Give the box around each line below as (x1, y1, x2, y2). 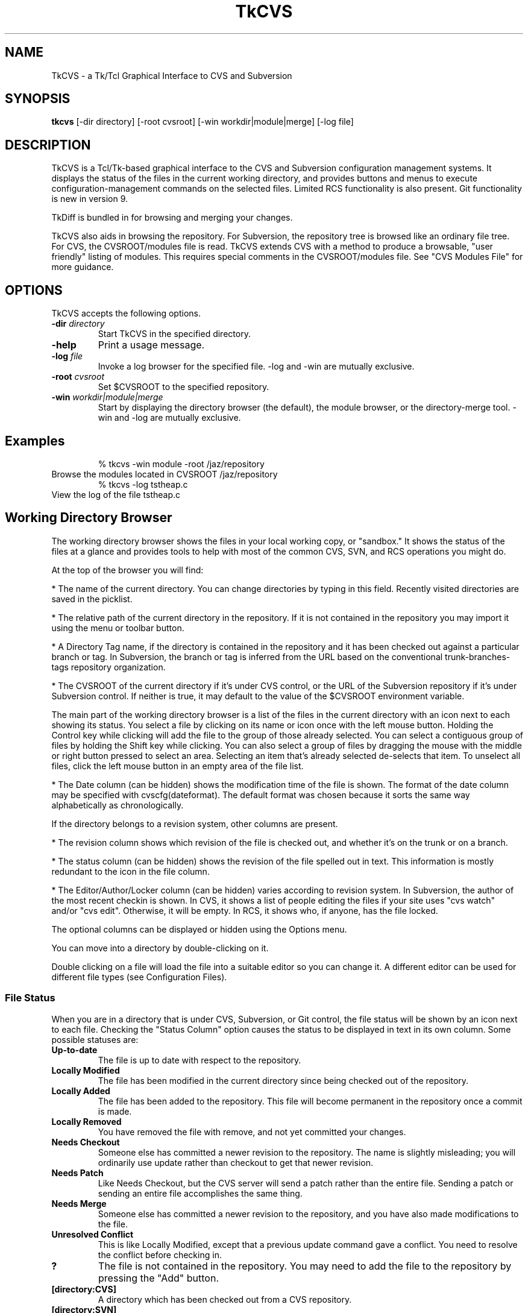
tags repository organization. (51, 661, 166, 672)
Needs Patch (51, 1167, 104, 1178)
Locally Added (51, 1085, 110, 1096)
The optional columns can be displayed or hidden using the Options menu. (51, 924, 347, 934)
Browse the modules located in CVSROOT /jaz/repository (51, 468, 278, 479)
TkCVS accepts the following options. (51, 308, 201, 319)
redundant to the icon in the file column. (51, 866, 210, 877)
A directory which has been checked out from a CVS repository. (98, 1294, 352, 1305)
